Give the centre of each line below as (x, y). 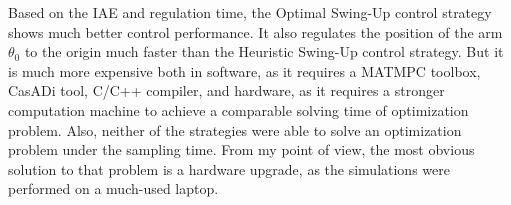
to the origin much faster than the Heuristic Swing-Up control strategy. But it (264, 51)
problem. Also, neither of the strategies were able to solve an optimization (235, 129)
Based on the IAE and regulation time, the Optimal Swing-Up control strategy (250, 12)
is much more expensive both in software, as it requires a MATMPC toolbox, (244, 70)
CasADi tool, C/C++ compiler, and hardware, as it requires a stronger (226, 90)
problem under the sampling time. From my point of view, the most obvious (241, 149)
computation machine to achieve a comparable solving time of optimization (238, 109)
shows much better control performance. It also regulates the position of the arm (255, 31)
